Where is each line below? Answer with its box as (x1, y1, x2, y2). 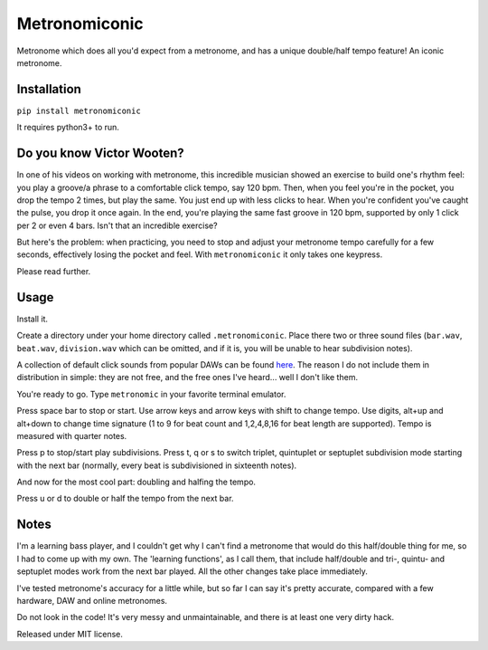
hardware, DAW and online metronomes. (16, 595, 167, 606)
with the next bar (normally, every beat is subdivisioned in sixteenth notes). (16, 460, 297, 471)
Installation (16, 81, 81, 97)
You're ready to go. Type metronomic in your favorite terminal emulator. (16, 388, 286, 399)
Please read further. (16, 265, 91, 276)
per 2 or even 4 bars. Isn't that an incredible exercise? (16, 220, 218, 231)
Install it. (16, 313, 49, 324)
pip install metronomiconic (16, 105, 142, 116)
